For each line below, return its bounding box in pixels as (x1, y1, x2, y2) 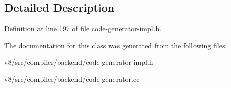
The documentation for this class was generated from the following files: (4, 40, 227, 50)
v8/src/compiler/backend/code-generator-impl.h (4, 57, 153, 67)
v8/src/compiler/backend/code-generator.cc (4, 73, 140, 84)
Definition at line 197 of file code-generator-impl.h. (4, 23, 162, 34)
